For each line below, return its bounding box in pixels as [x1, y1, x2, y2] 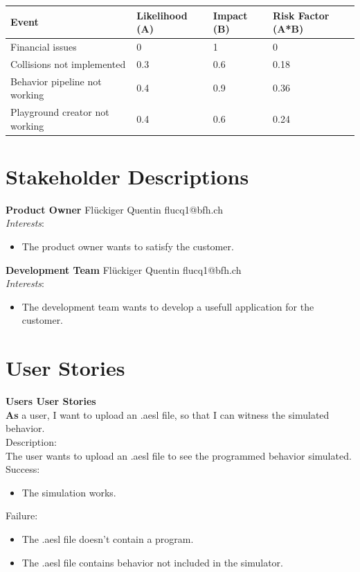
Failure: [6, 508, 38, 523]
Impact [213, 8, 248, 22]
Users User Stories [6, 394, 96, 408]
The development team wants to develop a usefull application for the [21, 299, 314, 313]
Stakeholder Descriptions [6, 162, 249, 190]
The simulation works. [21, 485, 116, 499]
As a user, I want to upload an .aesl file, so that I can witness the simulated [6, 407, 330, 422]
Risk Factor [273, 8, 330, 22]
